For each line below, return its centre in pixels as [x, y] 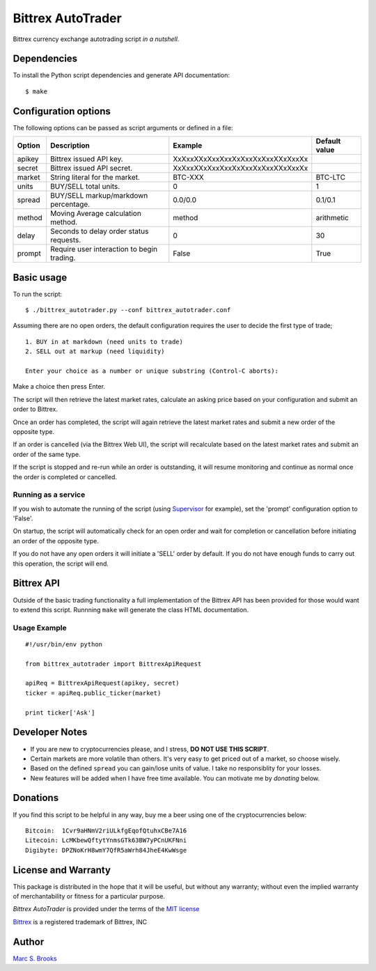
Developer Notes [50, 732]
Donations [36, 798]
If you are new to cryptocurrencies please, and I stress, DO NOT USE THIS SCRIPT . [150, 749]
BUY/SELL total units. [85, 187]
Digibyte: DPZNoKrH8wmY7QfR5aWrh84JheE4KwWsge [106, 850]
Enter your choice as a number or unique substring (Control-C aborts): [152, 371]
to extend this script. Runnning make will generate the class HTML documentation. [131, 609]
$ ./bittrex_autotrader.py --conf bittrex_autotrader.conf [128, 310]
